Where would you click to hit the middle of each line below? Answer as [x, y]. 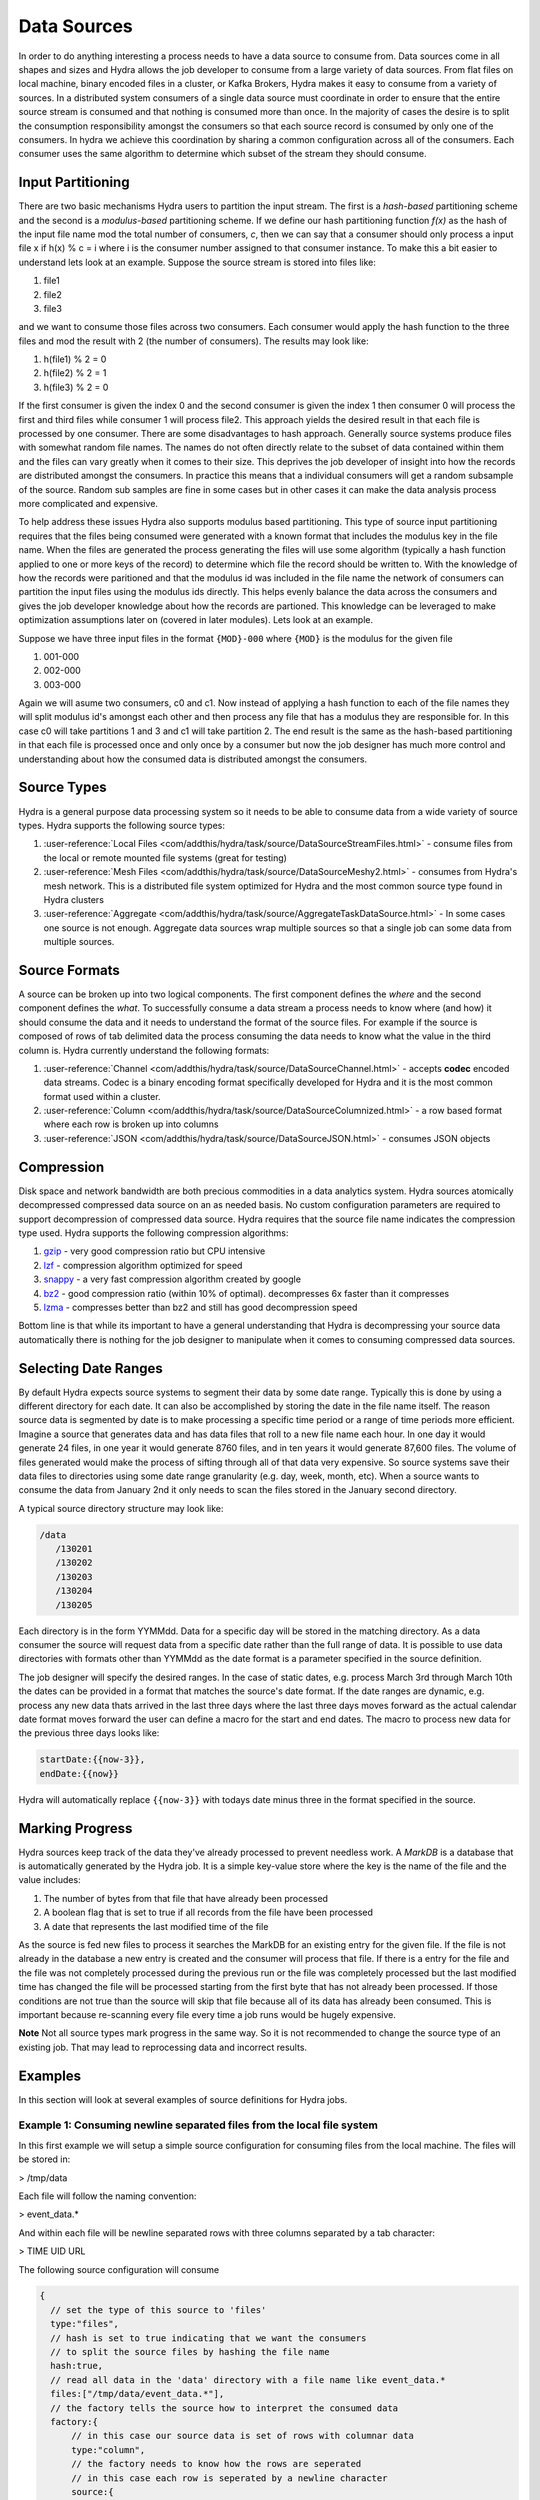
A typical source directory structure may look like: [121, 1508]
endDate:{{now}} [79, 1773]
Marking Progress [75, 1828]
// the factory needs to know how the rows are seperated [216, 2464]
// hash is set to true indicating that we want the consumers [208, 2338]
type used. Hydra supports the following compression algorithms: [153, 1232]
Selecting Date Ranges [91, 1368]
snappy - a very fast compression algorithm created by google [172, 1279]
